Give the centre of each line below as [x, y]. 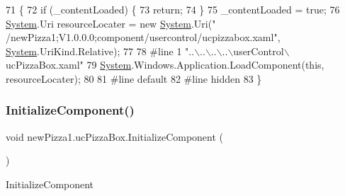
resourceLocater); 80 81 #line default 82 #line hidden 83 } [134, 78]
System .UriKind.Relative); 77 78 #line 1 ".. [100, 51]
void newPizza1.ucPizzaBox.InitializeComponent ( [115, 136]
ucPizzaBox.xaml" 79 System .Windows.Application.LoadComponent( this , [165, 65]
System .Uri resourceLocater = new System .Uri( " [111, 23]
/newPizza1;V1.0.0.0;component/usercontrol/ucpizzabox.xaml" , [143, 37]
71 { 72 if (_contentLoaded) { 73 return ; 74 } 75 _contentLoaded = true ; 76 [173, 9]
